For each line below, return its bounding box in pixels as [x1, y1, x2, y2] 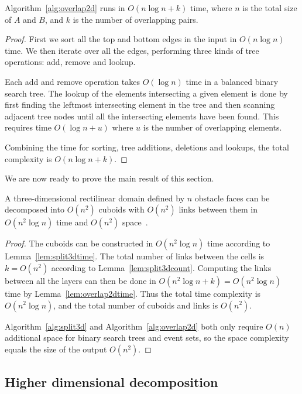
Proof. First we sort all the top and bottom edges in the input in [5, 33, 237, 45]
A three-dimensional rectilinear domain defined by [5, 191, 185, 204]
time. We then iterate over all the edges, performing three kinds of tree [5, 44, 259, 56]
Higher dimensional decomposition [5, 373, 218, 391]
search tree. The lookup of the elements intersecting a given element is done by [5, 87, 288, 99]
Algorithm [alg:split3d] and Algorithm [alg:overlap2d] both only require [5, 320, 263, 332]
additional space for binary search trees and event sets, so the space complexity [5, 331, 289, 344]
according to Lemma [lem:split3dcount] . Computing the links [51, 261, 272, 273]
